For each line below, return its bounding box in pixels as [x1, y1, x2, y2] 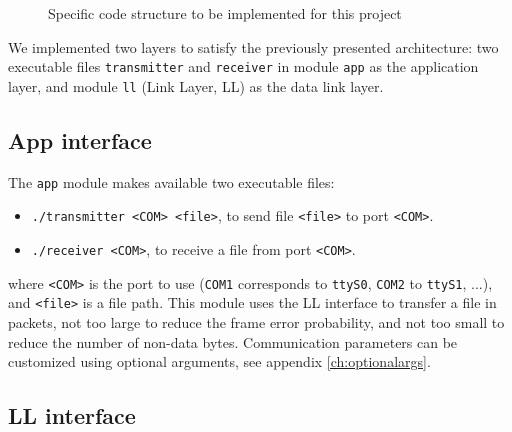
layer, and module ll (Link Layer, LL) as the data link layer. [8, 75, 384, 96]
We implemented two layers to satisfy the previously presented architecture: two [8, 36, 499, 57]
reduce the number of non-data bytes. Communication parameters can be [8, 331, 458, 352]
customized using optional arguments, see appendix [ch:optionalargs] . [8, 351, 431, 372]
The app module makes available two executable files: [8, 171, 335, 192]
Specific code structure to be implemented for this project [48, 3, 402, 23]
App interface [8, 124, 152, 155]
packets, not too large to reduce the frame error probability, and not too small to [8, 311, 505, 332]
